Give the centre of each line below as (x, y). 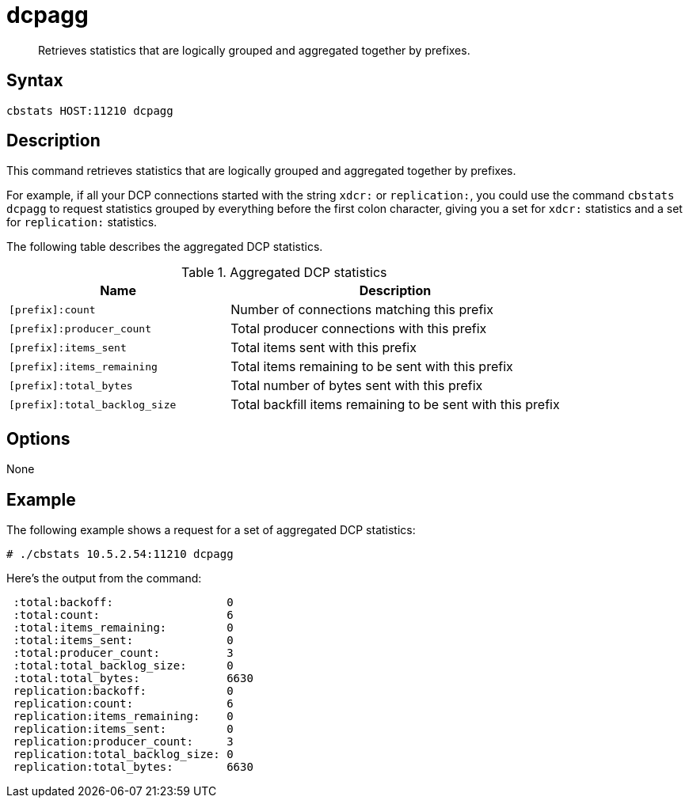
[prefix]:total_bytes (71, 385)
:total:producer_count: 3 (123, 653)
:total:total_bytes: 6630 (133, 679)
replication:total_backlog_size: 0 (123, 755)
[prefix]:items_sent (68, 347)
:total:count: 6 (123, 615)
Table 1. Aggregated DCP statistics (284, 273)
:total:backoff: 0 (123, 603)
